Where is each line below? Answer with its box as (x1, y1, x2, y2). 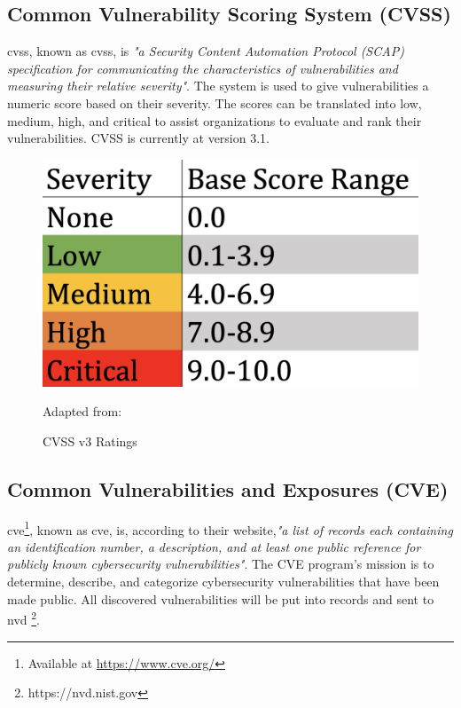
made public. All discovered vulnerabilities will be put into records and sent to (7, 589, 434, 608)
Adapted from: (43, 402, 122, 421)
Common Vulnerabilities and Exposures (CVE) (7, 475, 449, 502)
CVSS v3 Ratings (43, 431, 137, 450)
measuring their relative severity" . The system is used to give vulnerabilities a (7, 76, 429, 95)
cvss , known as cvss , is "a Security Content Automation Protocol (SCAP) (7, 42, 404, 60)
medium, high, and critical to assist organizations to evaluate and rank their (7, 111, 422, 130)
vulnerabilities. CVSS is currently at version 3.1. (7, 129, 270, 147)
